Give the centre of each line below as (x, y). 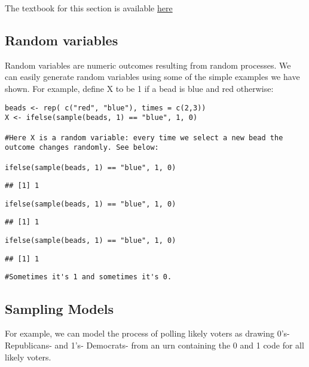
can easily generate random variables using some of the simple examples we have (152, 77)
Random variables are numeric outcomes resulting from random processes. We (148, 65)
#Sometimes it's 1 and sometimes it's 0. (88, 277)
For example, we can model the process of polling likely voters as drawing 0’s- (147, 333)
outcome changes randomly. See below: (82, 148)
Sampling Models (59, 308)
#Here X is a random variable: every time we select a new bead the (144, 138)
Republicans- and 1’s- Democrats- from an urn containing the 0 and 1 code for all (154, 345)
